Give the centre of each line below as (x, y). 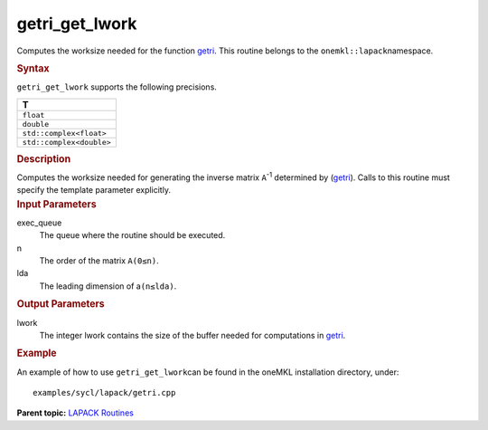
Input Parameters (56, 204)
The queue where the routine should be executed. (132, 235)
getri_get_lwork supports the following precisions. (117, 87)
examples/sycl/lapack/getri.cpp (104, 392)
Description (44, 158)
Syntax (33, 68)
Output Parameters (61, 304)
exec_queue (39, 223)
